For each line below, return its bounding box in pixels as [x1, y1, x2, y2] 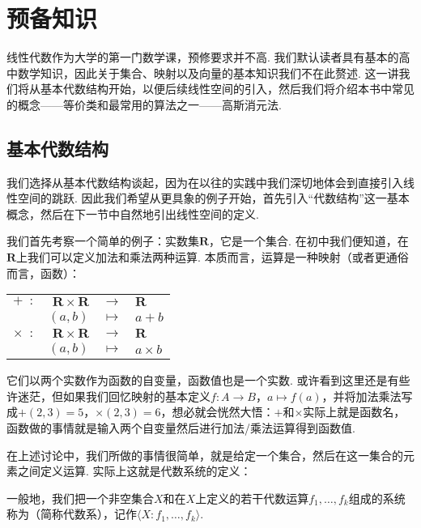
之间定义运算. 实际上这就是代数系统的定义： [17, 462, 252, 479]
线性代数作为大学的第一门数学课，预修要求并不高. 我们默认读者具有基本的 [6, 49, 399, 66]
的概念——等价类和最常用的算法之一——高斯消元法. [6, 96, 282, 113]
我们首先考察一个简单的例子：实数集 [6, 232, 199, 249]
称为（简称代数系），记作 [6, 505, 137, 522]
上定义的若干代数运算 [195, 489, 309, 506]
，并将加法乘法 [321, 387, 402, 404]
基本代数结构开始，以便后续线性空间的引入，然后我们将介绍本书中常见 [40, 80, 415, 97]
